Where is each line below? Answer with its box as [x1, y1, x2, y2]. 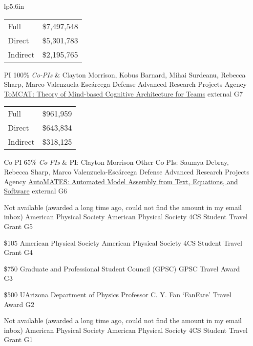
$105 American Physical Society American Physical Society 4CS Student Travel [4, 237, 242, 248]
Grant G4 [4, 247, 33, 257]
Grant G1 [4, 334, 33, 345]
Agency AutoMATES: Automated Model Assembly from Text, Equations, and [4, 176, 238, 186]
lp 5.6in [4, 1, 24, 11]
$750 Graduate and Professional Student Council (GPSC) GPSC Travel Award [4, 263, 240, 273]
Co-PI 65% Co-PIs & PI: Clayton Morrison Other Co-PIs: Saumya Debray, [4, 157, 229, 167]
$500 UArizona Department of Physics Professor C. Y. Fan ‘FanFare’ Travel [4, 289, 232, 299]
